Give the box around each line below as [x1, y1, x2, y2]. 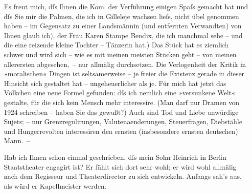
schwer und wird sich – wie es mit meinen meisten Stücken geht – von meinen [4, 49, 237, 59]
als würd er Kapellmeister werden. [4, 180, 107, 191]
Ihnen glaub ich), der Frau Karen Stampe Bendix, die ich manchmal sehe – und [4, 30, 243, 40]
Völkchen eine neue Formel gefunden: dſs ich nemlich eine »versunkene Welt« [4, 87, 235, 98]
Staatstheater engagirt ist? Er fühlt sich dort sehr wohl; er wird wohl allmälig [4, 161, 236, 172]
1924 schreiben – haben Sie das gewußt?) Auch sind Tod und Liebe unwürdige [4, 107, 239, 117]
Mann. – [4, 135, 30, 146]
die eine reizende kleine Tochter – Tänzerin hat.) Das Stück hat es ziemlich [4, 40, 229, 50]
